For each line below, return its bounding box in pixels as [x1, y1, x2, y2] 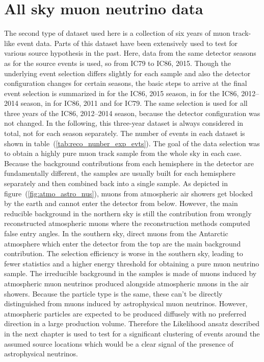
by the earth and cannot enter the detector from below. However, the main [4, 198, 238, 209]
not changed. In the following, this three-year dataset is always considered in [4, 118, 244, 128]
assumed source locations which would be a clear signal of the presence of [4, 338, 234, 349]
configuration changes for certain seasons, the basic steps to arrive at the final [4, 78, 247, 88]
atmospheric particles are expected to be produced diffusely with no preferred [4, 308, 247, 319]
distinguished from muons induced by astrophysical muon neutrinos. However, [4, 298, 248, 309]
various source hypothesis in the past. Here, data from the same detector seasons [4, 48, 256, 58]
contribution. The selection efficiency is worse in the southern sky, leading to [4, 248, 243, 259]
